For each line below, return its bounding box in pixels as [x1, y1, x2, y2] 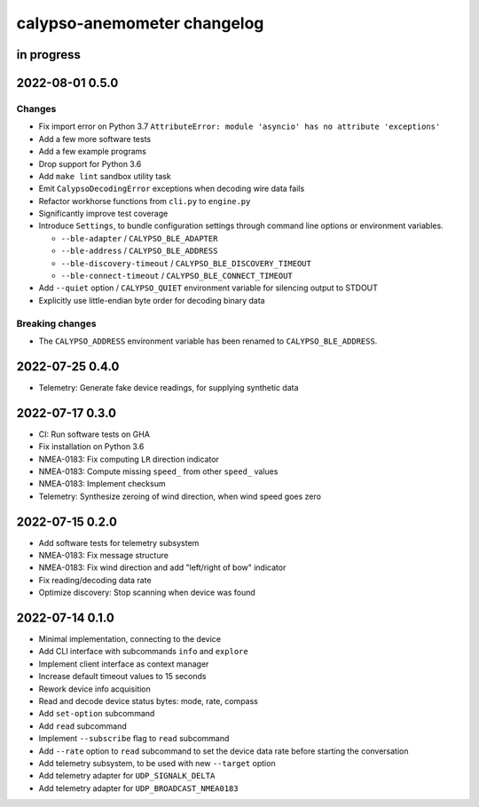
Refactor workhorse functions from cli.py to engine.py [38, 195, 251, 206]
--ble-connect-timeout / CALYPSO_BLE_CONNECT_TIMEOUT [60, 271, 293, 281]
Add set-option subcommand [38, 708, 155, 719]
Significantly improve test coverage [38, 209, 169, 219]
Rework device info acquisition [38, 684, 151, 694]
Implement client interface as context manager [38, 658, 209, 669]
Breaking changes [16, 317, 97, 329]
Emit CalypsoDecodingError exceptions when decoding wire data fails [38, 183, 305, 194]
